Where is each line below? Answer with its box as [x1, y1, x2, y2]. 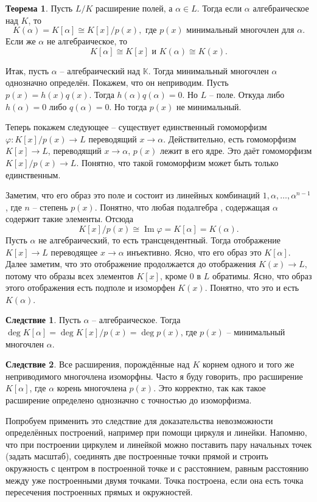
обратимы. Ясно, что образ [212, 269, 312, 282]
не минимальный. [176, 100, 242, 113]
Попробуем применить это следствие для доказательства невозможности [5, 414, 273, 427]
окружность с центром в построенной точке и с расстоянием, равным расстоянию [5, 462, 308, 474]
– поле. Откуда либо [209, 88, 285, 100]
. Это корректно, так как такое [153, 382, 266, 394]
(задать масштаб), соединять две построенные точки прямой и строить [5, 450, 268, 462]
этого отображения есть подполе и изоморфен [5, 281, 175, 294]
